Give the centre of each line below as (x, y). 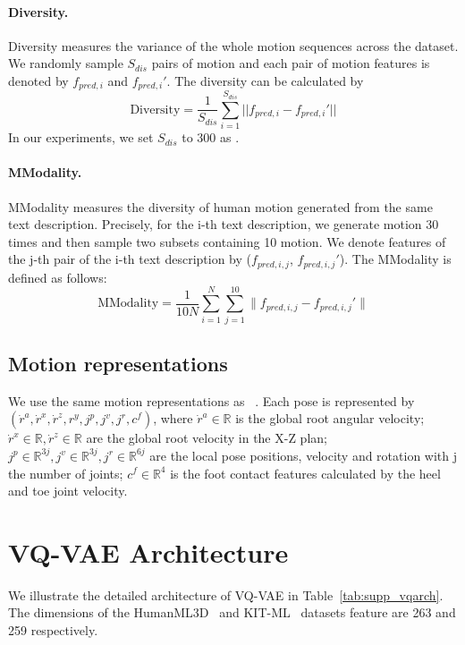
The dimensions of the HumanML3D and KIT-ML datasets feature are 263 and (232, 612)
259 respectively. (53, 630)
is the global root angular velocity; (330, 418)
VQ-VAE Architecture (148, 552)
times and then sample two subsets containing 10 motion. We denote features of (227, 241)
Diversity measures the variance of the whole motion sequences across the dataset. (233, 45)
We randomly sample (66, 63)
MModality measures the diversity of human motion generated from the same (220, 206)
